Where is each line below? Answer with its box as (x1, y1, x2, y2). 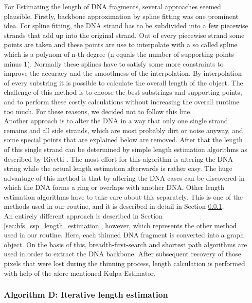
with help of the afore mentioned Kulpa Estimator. (4, 268, 156, 278)
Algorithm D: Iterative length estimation (4, 288, 168, 301)
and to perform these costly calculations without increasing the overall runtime (4, 96, 239, 106)
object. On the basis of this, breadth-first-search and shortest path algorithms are (4, 239, 247, 249)
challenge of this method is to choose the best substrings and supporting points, (4, 87, 242, 97)
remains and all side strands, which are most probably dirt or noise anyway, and (4, 125, 243, 135)
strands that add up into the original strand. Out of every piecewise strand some (4, 30, 245, 40)
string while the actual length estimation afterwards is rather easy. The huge (4, 163, 233, 173)
